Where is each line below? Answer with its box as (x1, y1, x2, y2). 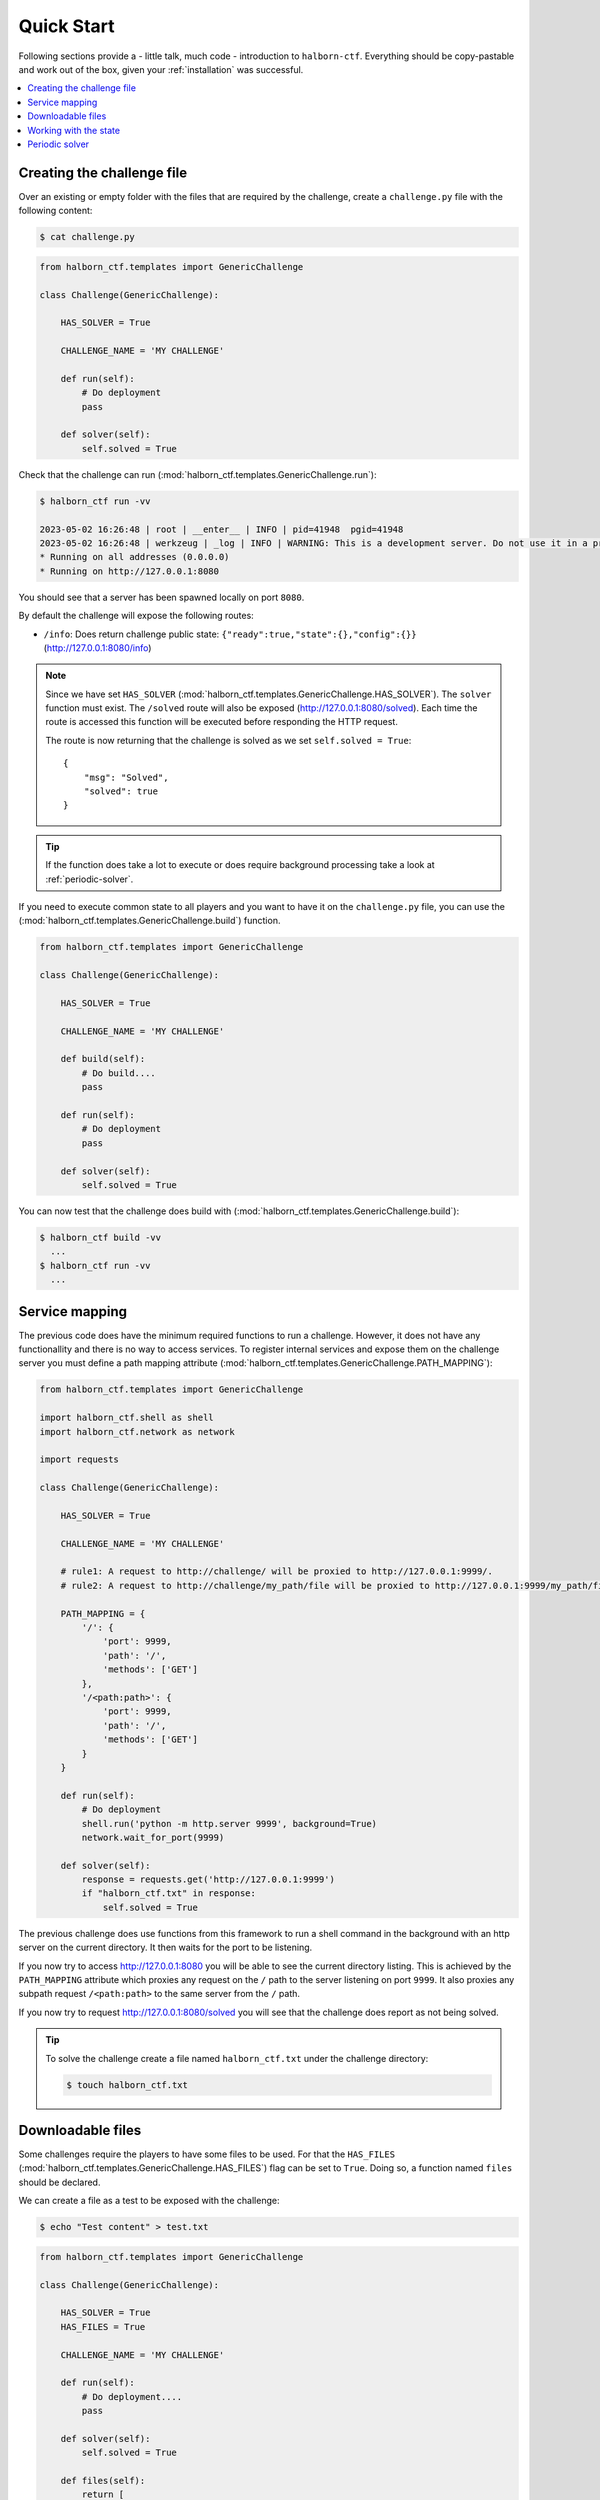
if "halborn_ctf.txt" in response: (81, 1888, 257, 1899)
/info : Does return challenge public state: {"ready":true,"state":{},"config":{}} (43, 628, 417, 640)
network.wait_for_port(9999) (81, 1831, 225, 1843)
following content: (18, 205, 93, 217)
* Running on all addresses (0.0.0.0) (39, 551, 230, 563)
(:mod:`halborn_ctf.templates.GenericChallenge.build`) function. (18, 915, 281, 927)
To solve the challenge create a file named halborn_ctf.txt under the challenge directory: (45, 2052, 429, 2064)
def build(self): (60, 1053, 146, 1065)
